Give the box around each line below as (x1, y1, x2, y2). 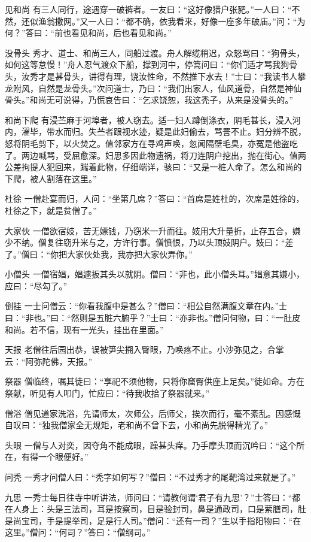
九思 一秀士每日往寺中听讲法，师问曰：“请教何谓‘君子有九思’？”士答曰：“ (5, 490, 292, 503)
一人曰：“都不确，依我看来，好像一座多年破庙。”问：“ (88, 14, 297, 27)
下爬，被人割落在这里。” (5, 172, 97, 184)
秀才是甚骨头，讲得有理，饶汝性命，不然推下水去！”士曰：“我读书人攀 (29, 69, 306, 82)
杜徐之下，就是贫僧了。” (5, 204, 97, 216)
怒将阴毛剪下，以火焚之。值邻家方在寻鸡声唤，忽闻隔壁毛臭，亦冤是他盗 (5, 137, 289, 149)
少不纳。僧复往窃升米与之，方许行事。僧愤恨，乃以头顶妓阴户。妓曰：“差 (5, 236, 294, 249)
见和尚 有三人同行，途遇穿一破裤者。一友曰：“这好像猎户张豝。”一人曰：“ (5, 3, 292, 15)
